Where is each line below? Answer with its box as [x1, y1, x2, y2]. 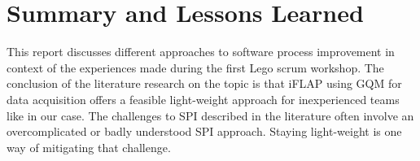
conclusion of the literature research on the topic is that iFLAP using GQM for [7, 75, 402, 92]
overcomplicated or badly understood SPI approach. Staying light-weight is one [7, 123, 402, 140]
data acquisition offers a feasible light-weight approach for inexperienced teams [7, 90, 400, 107]
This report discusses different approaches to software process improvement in [7, 43, 395, 60]
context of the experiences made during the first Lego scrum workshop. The [7, 59, 384, 76]
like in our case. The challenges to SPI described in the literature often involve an [7, 107, 414, 124]
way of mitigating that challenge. [7, 138, 171, 155]
